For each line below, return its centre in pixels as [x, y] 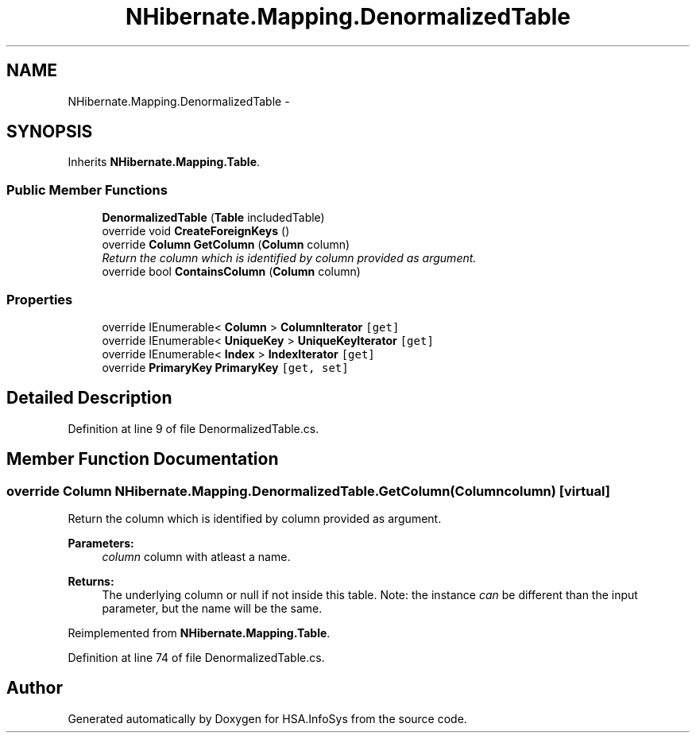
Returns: [91, 581]
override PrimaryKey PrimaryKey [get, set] [225, 367]
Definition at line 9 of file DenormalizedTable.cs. [193, 428]
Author [35, 688]
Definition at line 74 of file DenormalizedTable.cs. [196, 658]
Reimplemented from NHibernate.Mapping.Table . [199, 633]
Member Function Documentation [143, 459]
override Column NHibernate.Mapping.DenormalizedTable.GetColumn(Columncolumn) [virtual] [308, 491]
